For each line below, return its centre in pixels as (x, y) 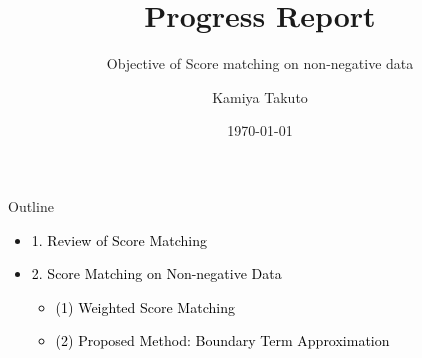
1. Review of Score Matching (119, 239)
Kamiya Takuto (260, 96)
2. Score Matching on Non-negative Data (156, 273)
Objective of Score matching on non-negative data (260, 63)
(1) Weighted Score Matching (145, 306)
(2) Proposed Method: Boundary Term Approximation (222, 340)
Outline (31, 205)
